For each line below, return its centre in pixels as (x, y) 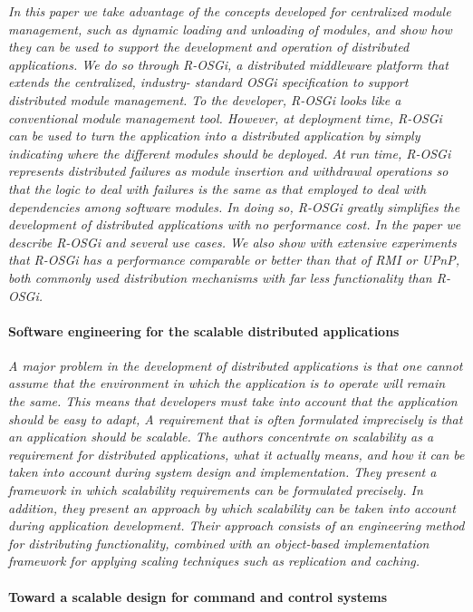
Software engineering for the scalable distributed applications (204, 330)
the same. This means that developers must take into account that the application (233, 401)
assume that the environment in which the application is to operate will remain (227, 383)
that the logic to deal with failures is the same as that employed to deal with (217, 188)
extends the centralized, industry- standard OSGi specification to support (208, 82)
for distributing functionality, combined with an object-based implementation (219, 543)
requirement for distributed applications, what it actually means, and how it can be (236, 454)
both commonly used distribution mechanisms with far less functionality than (220, 277)
